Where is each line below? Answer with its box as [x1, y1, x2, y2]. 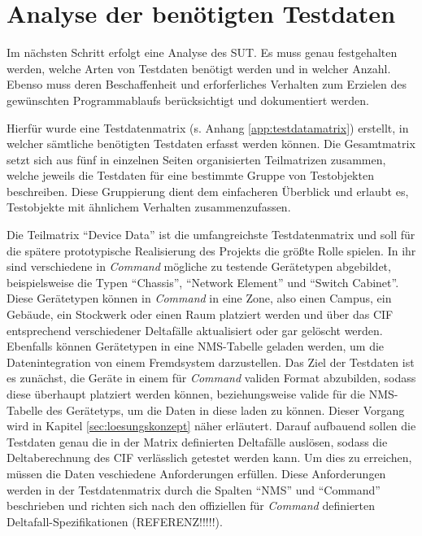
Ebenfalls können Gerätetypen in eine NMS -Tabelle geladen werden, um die [7, 338, 385, 355]
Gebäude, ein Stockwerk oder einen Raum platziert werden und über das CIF [7, 306, 394, 323]
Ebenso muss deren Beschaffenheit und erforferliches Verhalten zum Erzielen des [7, 76, 407, 93]
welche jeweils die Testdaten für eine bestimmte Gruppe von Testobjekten [7, 167, 374, 184]
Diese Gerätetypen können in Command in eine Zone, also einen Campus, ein [7, 290, 392, 307]
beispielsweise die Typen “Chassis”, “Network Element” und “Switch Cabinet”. [7, 273, 399, 290]
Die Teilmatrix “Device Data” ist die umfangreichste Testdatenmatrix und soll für [7, 226, 415, 243]
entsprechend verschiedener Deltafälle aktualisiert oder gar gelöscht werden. [7, 321, 383, 338]
